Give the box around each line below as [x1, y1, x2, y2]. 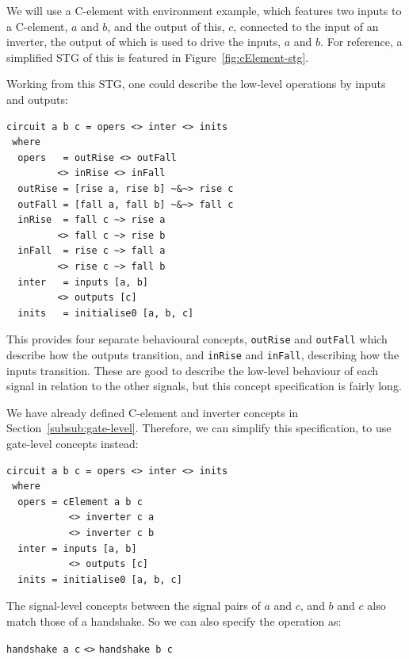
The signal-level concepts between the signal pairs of [6, 597, 261, 614]
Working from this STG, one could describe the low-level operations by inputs [6, 75, 386, 92]
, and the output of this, [107, 17, 225, 34]
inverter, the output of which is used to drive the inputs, [6, 33, 281, 50]
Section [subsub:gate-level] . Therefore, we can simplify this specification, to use [6, 420, 392, 436]
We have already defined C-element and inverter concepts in [6, 404, 299, 420]
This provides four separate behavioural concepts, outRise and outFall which [6, 331, 388, 347]
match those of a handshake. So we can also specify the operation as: [6, 612, 342, 629]
